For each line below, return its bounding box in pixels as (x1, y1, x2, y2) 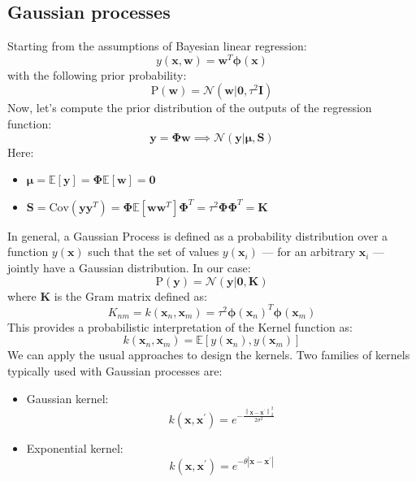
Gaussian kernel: (26, 389, 109, 406)
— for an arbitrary (262, 243, 356, 260)
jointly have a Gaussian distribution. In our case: (7, 259, 251, 276)
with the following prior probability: (7, 66, 187, 83)
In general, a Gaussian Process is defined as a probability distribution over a (7, 227, 388, 244)
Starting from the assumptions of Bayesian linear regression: (7, 37, 307, 54)
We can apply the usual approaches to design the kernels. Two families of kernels (7, 346, 410, 363)
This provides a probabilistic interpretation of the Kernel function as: (7, 318, 353, 335)
